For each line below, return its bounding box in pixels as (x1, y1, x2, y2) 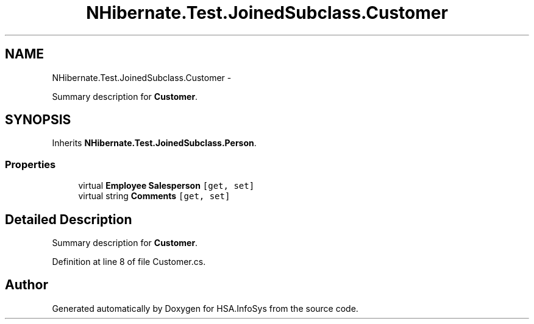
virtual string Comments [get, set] (78, 191, 230, 202)
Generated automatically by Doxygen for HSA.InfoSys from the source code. (52, 303, 358, 314)
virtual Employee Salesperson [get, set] (78, 180, 255, 191)
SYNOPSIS (5, 112, 71, 128)
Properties (5, 158, 56, 171)
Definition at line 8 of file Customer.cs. (52, 256, 206, 267)
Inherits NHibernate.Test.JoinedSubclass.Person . (52, 138, 257, 149)
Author (5, 277, 48, 293)
